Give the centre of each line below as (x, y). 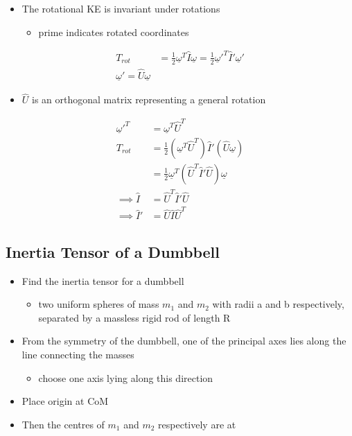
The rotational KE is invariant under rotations (121, 8)
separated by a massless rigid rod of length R (134, 317)
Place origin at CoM (65, 401)
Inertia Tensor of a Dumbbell (113, 251)
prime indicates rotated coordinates (114, 32)
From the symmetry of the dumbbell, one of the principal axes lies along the (184, 341)
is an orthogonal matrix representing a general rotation (149, 99)
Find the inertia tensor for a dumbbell (103, 280)
